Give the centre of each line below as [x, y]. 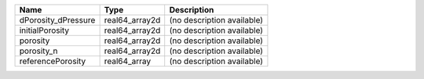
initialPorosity [44, 30]
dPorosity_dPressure [57, 20]
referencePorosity [53, 61]
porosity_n [38, 51]
